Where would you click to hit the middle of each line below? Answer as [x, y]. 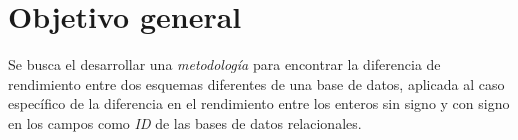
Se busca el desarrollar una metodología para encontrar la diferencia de [224, 64]
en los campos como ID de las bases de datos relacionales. [185, 122]
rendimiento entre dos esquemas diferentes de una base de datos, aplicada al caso [256, 83]
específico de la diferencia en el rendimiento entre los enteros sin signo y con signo [259, 103]
